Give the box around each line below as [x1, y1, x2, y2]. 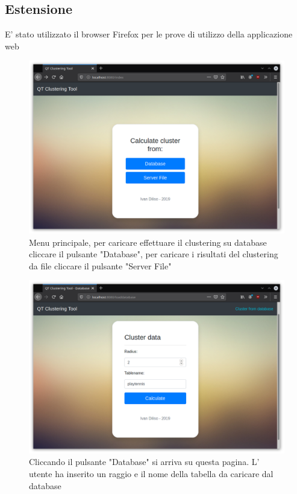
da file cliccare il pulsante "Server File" [29, 259, 172, 272]
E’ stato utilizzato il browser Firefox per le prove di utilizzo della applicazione [5, 28, 293, 40]
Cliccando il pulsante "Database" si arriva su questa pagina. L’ [29, 455, 260, 468]
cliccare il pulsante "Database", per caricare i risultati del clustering [29, 248, 278, 260]
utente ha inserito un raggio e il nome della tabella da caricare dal [29, 467, 274, 480]
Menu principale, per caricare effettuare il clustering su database [29, 236, 267, 248]
